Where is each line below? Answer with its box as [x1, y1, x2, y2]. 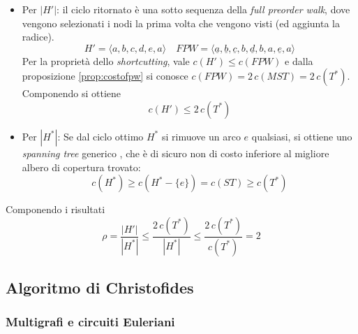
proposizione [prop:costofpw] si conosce [22, 68, 188, 83]
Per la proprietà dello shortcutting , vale [22, 53, 190, 68]
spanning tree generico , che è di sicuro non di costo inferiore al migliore [22, 145, 329, 160]
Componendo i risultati [6, 202, 105, 217]
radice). [22, 29, 54, 44]
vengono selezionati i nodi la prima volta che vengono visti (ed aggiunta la [22, 15, 340, 30]
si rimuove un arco [161, 129, 241, 143]
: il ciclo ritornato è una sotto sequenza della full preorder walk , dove [57, 2, 350, 16]
